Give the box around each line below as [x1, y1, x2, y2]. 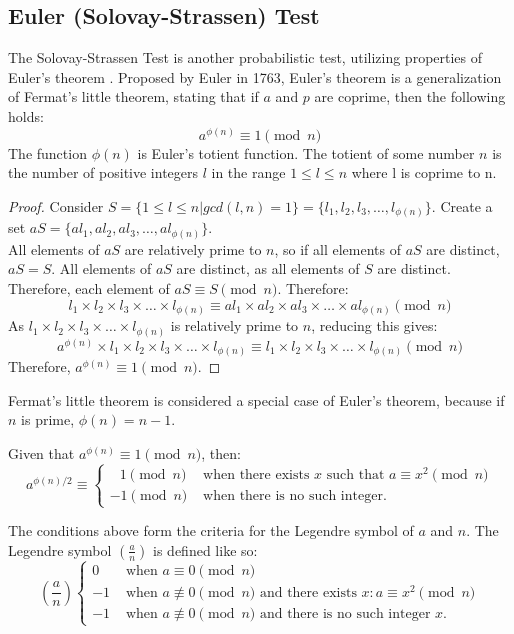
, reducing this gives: [311, 315, 438, 336]
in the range [211, 162, 286, 183]
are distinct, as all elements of [176, 258, 360, 279]
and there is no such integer [259, 607, 431, 622]
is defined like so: [153, 539, 258, 560]
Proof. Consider [8, 195, 104, 216]
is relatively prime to [170, 315, 299, 336]
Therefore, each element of [8, 278, 170, 298]
